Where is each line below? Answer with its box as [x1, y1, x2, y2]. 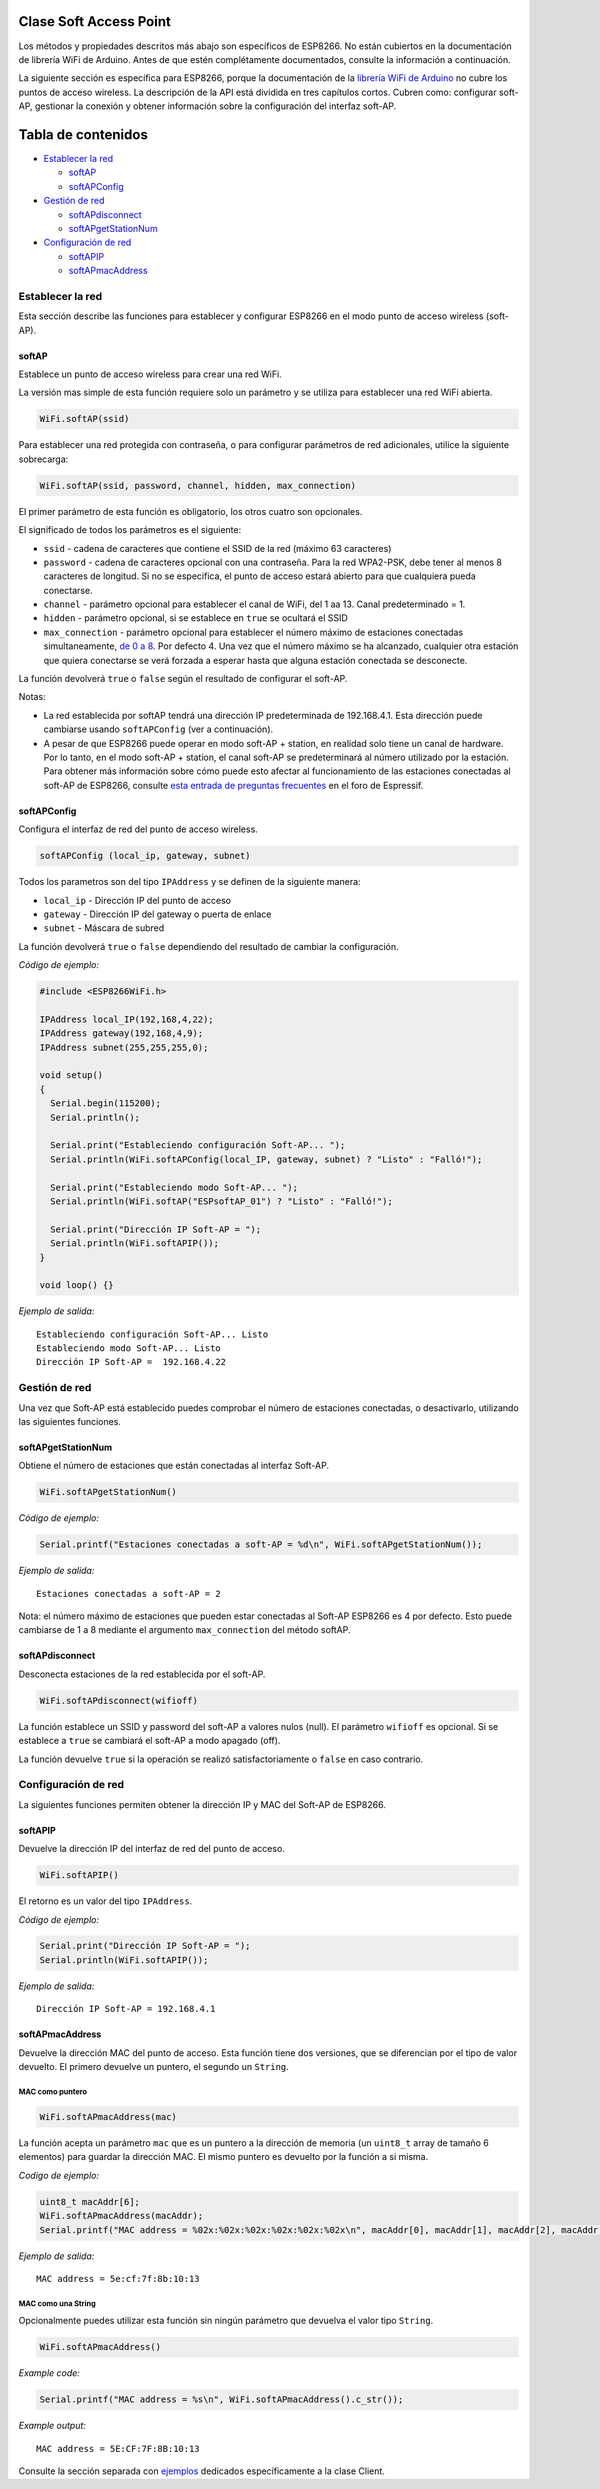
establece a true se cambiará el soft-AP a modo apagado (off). [18, 1735, 281, 1747]
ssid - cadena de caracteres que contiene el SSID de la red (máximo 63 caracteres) [43, 542, 392, 554]
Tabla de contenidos [18, 126, 149, 143]
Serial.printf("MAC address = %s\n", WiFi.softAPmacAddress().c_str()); [39, 2394, 404, 2405]
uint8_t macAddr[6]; [39, 2196, 140, 2207]
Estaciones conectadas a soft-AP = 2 [36, 1588, 222, 1599]
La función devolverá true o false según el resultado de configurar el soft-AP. [18, 673, 348, 685]
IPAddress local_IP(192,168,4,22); [39, 1013, 214, 1025]
